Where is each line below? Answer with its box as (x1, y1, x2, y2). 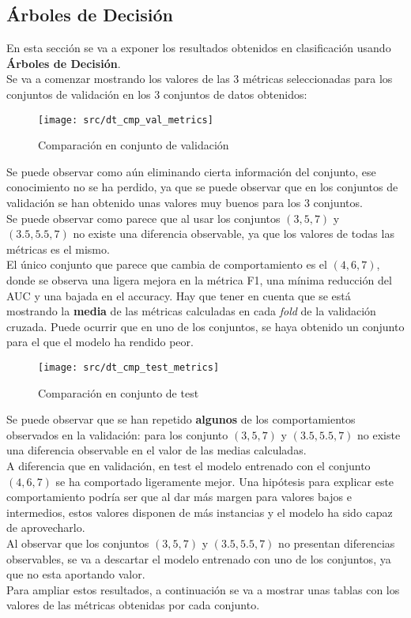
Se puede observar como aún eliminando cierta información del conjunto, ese (6, 163, 376, 179)
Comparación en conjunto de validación (38, 137, 229, 153)
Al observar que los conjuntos (6, 534, 149, 551)
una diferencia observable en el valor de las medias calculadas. (6, 442, 307, 458)
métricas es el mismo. (6, 240, 110, 257)
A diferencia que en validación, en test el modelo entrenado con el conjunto (6, 457, 371, 473)
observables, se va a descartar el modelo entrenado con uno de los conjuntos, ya (6, 550, 391, 567)
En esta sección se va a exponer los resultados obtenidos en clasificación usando (6, 40, 391, 56)
